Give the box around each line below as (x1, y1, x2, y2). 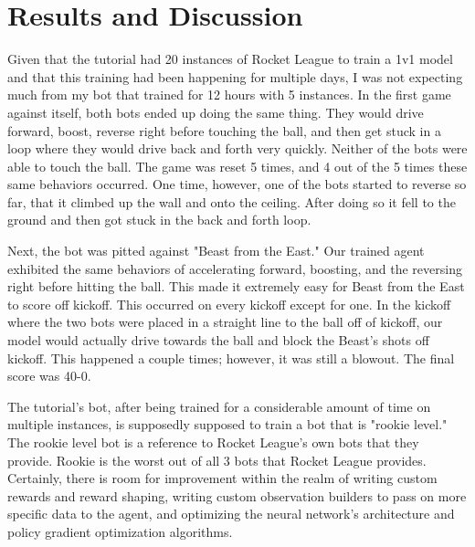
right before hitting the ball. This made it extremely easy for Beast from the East (7, 277, 465, 296)
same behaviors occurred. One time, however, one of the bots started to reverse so (7, 174, 467, 194)
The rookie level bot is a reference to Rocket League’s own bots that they (7, 433, 419, 451)
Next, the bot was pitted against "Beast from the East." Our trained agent (7, 241, 425, 260)
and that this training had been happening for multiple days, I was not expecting (7, 67, 463, 86)
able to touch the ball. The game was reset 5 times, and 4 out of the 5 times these (7, 156, 468, 175)
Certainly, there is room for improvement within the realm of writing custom (7, 468, 438, 488)
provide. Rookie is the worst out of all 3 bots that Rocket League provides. (7, 450, 427, 469)
